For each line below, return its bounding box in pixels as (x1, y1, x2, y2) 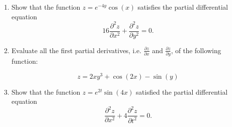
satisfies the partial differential (137, 2, 228, 12)
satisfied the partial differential (136, 86, 228, 97)
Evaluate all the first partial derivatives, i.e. (11, 45, 142, 55)
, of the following (171, 45, 221, 55)
